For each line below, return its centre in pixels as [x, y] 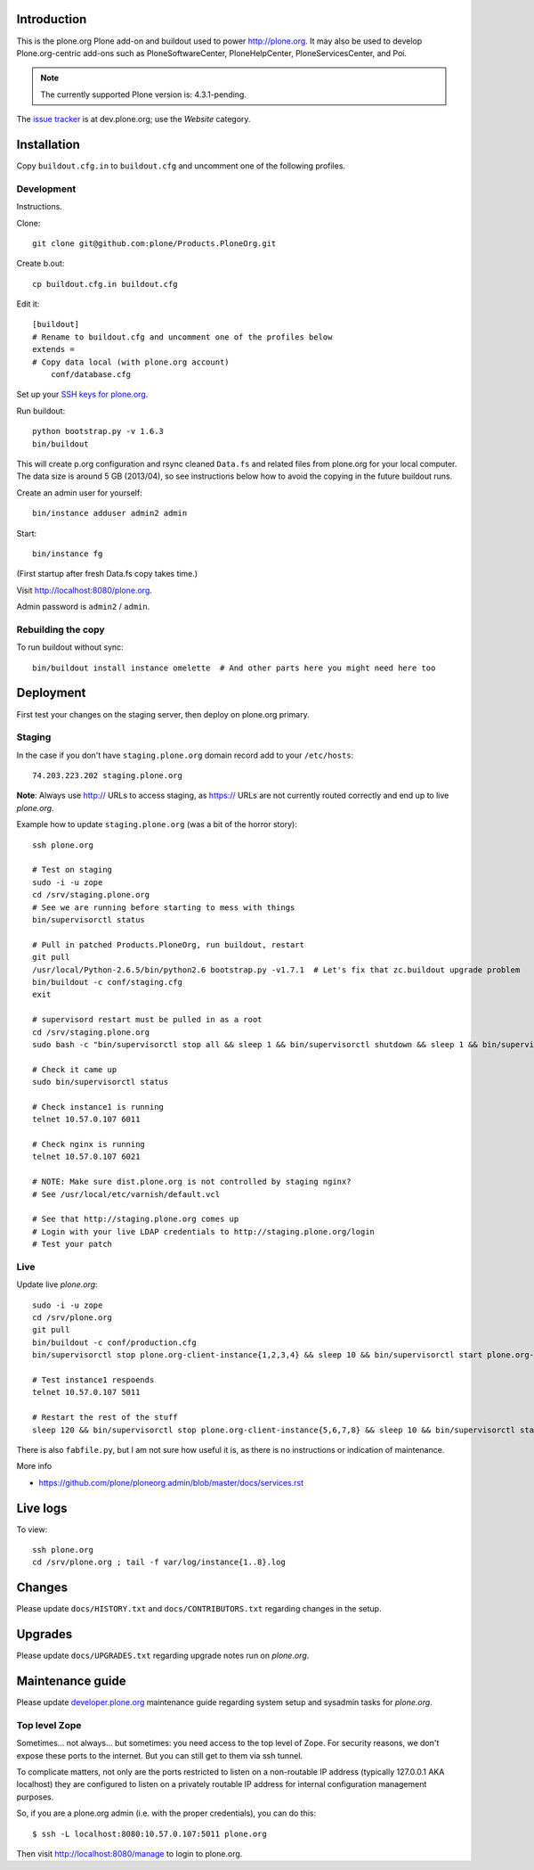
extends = [53, 349]
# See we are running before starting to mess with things [164, 907]
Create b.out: [40, 264]
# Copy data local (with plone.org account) [131, 362]
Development [46, 189]
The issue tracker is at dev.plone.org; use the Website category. [133, 119]
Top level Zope [49, 1725]
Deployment [51, 693]
